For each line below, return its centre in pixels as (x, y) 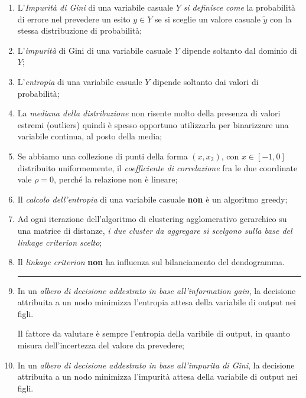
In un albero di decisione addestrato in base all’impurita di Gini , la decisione (156, 365)
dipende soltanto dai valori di (206, 81)
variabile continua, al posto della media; (90, 136)
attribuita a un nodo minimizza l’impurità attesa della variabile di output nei (157, 376)
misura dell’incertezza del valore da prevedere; (101, 345)
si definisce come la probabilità (240, 7)
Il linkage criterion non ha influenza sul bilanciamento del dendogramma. (151, 262)
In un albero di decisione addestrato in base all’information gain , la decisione (157, 290)
